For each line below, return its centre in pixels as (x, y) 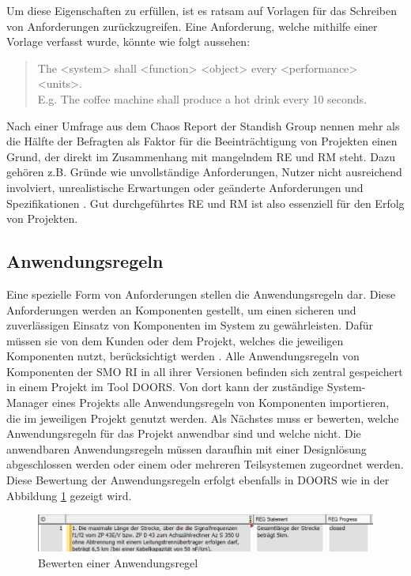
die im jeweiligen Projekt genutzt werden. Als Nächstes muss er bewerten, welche (203, 418)
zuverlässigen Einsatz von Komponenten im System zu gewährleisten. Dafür (190, 325)
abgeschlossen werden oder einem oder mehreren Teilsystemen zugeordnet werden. (205, 464)
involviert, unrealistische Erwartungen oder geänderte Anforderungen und (185, 187)
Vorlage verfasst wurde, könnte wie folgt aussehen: (128, 41)
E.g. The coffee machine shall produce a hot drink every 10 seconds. (202, 98)
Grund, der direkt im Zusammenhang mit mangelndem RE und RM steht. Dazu (201, 156)
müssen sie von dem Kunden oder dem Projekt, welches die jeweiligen (175, 340)
